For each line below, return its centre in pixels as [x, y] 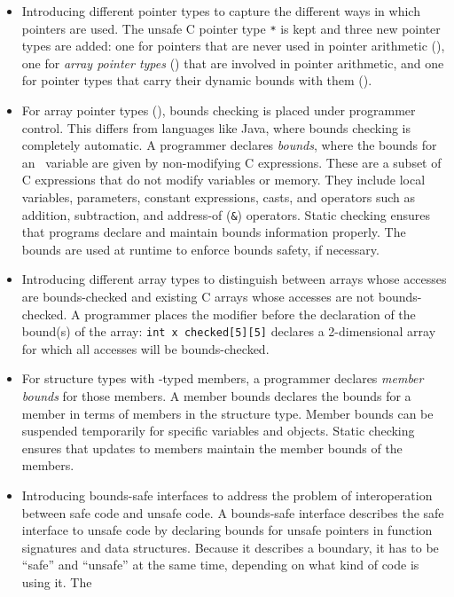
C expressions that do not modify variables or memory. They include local [223, 180]
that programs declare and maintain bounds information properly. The [214, 232]
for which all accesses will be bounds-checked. [145, 348]
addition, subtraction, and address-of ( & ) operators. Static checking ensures [226, 214]
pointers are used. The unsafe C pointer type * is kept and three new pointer [231, 28]
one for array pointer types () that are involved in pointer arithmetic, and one [233, 63]
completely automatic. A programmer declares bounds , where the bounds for [229, 145]
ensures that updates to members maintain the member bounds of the [212, 448]
